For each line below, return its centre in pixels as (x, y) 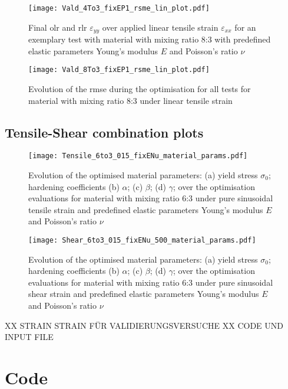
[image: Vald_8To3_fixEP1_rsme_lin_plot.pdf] (119, 70)
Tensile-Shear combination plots (104, 132)
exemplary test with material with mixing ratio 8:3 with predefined (150, 39)
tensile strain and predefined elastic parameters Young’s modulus (146, 209)
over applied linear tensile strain (160, 27)
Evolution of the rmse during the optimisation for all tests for (140, 88)
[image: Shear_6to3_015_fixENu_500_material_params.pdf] (142, 240)
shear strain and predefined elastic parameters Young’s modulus (144, 294)
